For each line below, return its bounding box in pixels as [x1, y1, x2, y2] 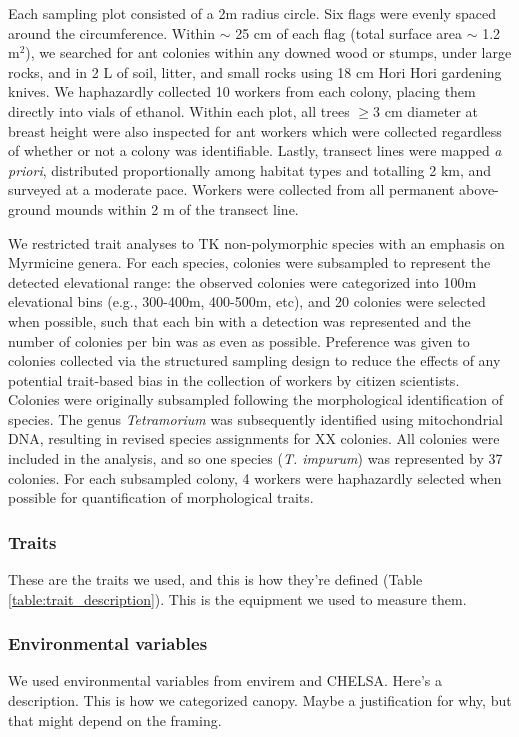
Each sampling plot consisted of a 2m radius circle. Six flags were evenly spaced [8, 3, 497, 23]
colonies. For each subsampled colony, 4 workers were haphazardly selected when [8, 467, 502, 488]
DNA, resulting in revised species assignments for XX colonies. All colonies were [8, 428, 500, 449]
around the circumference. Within [8, 22, 216, 43]
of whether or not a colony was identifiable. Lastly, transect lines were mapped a [8, 140, 502, 161]
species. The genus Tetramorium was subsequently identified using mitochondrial [8, 408, 503, 429]
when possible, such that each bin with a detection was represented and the [8, 310, 471, 331]
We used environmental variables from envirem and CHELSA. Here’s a [8, 670, 443, 691]
